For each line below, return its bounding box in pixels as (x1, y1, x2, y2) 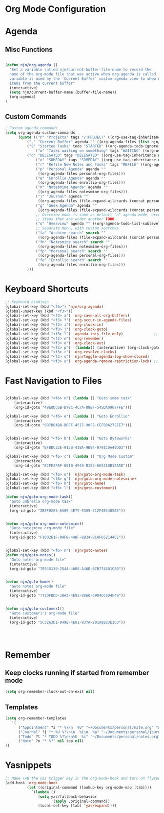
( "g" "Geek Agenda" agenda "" (36, 203, 97, 208)
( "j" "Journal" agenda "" (36, 194, 89, 199)
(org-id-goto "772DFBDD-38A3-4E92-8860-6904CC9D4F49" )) (9, 593, 125, 598)
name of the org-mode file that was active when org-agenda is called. (9, 72, 159, 76)
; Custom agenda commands (5, 125, 58, 130)
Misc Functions (5, 45, 53, 53)
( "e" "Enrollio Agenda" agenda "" (36, 175, 106, 181)
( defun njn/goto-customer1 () (5, 606, 64, 611)
